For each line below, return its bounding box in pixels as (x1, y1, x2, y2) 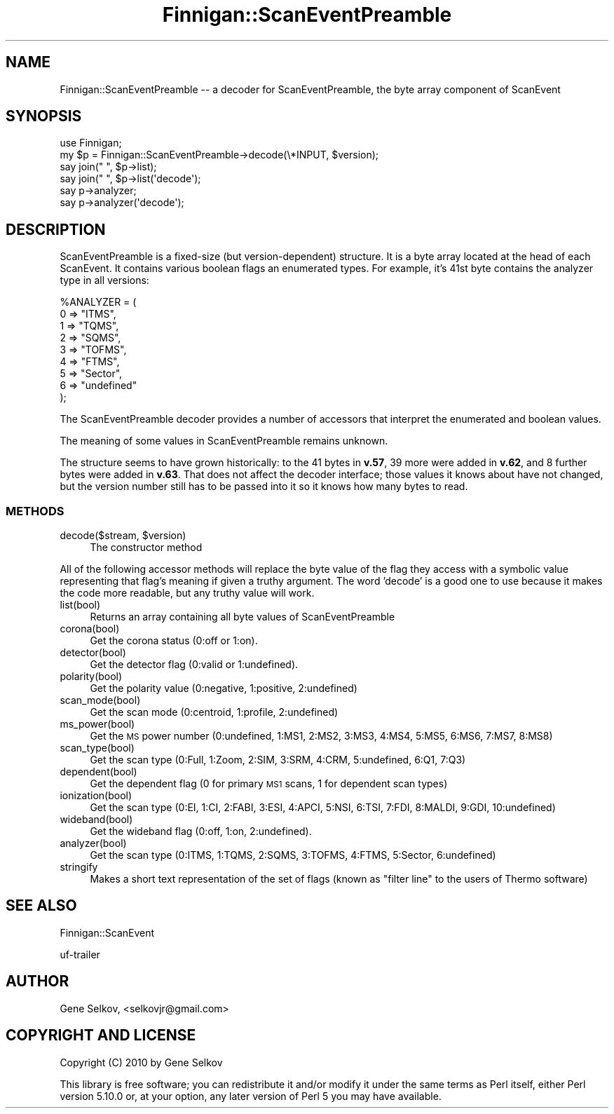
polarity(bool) (60, 670, 123, 683)
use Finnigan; (60, 137, 122, 149)
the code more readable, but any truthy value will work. (60, 587, 315, 599)
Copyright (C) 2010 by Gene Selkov (60, 1056, 223, 1068)
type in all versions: (60, 274, 149, 287)
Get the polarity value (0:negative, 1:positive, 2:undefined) (90, 682, 357, 695)
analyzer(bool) (60, 837, 127, 850)
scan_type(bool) (60, 742, 135, 754)
